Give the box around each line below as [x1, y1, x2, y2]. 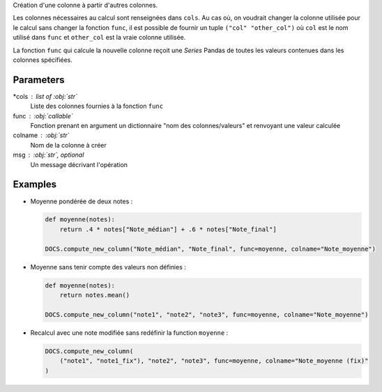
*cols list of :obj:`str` [13, 92, 78, 100]
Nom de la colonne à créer [30, 141, 107, 149]
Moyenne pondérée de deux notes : [30, 197, 133, 205]
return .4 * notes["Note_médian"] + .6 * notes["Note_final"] [59, 225, 277, 233]
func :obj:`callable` [13, 111, 73, 120]
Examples [13, 178, 57, 191]
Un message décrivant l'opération [30, 160, 128, 168]
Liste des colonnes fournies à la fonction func [30, 102, 164, 111]
